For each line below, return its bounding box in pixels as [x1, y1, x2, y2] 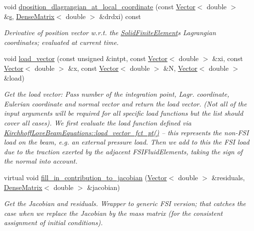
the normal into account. [4, 156, 78, 166]
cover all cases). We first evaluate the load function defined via [4, 117, 191, 127]
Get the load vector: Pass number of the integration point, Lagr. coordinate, [4, 89, 230, 99]
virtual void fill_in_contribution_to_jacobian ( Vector [4, 172, 167, 182]
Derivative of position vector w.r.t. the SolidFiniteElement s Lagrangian [4, 27, 216, 38]
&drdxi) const [99, 11, 141, 21]
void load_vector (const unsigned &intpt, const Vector [4, 53, 168, 63]
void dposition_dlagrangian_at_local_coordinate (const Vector [4, 1, 195, 11]
